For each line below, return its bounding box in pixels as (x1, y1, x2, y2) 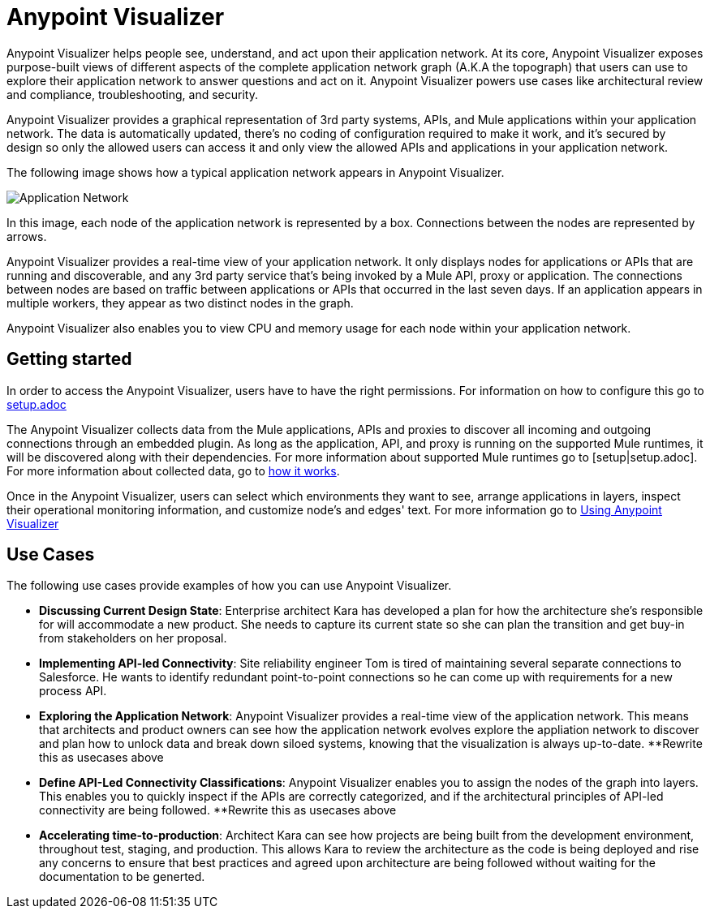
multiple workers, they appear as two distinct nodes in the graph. (6, 295, 354, 310)
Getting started (6, 349, 132, 370)
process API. (39, 684, 107, 698)
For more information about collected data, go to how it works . (6, 463, 340, 478)
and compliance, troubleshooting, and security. (6, 87, 258, 101)
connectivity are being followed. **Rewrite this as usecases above (39, 803, 397, 818)
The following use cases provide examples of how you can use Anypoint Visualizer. (6, 578, 452, 593)
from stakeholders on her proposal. (39, 631, 227, 646)
